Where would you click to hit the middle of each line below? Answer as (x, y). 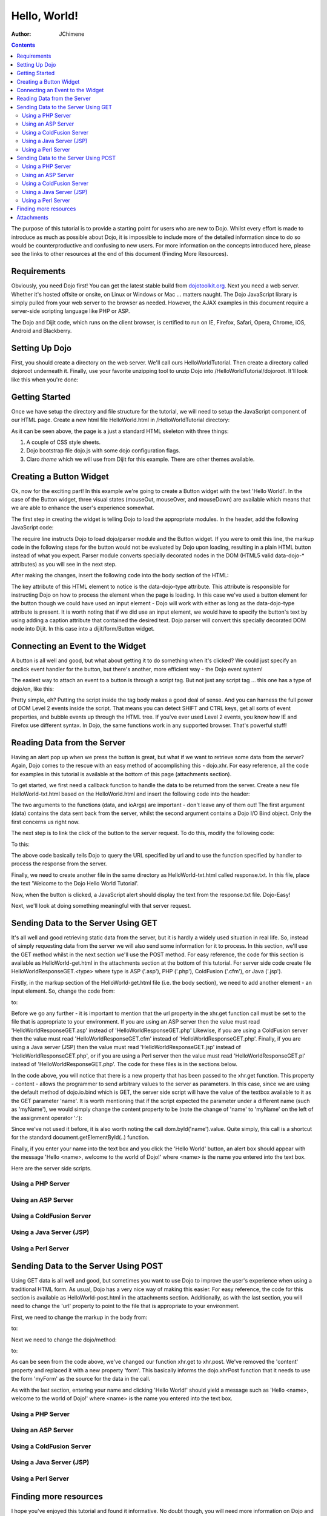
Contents (23, 45)
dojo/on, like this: (33, 689)
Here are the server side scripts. (51, 1168)
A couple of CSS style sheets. (64, 442)
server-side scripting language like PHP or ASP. (71, 311)
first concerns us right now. (45, 822)
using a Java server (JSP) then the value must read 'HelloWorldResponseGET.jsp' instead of (126, 1047)
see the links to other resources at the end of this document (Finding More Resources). (120, 254)
